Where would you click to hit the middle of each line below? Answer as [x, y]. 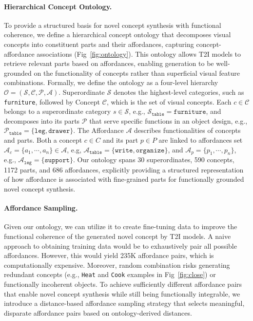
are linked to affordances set [201, 139]
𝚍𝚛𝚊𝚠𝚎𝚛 [59, 131]
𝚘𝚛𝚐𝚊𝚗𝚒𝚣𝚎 [150, 150]
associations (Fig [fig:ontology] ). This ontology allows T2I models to [139, 53]
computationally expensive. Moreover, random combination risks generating [117, 265]
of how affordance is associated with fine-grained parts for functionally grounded [124, 179]
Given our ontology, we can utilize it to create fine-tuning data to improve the [121, 226]
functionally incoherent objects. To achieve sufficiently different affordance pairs [123, 284]
